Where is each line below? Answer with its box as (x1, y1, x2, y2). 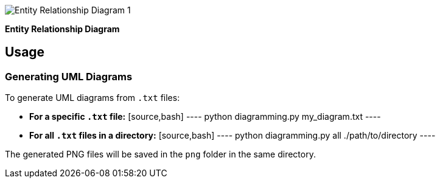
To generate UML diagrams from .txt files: (5, 92, 180, 103)
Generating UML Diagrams (5, 70, 133, 83)
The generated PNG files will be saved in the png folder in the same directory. (5, 149, 316, 160)
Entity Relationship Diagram (5, 24, 120, 34)
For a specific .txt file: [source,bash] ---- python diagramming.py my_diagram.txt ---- (29, 111, 381, 122)
